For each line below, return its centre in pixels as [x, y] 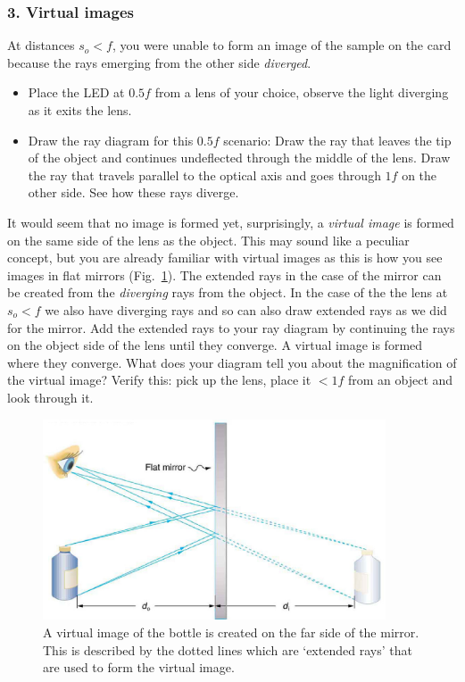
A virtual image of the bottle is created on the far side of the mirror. [231, 632]
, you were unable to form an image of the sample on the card [282, 45]
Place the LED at [76, 92]
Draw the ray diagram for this [111, 140]
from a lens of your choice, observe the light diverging [302, 92]
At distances [41, 45]
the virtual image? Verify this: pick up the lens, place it [159, 380]
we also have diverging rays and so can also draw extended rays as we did [246, 309]
